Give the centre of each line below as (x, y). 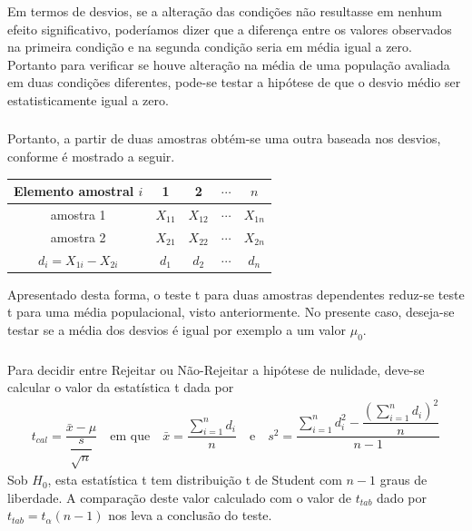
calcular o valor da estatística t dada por (121, 387)
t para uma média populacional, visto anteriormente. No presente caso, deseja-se (231, 312)
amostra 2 (78, 236)
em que (130, 436)
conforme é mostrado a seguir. (91, 156)
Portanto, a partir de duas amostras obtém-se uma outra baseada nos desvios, (224, 138)
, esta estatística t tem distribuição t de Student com (195, 480)
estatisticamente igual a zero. (88, 99)
